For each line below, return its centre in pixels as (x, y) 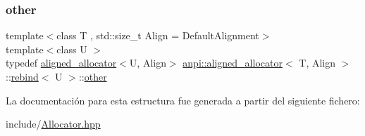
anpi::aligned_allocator (233, 63)
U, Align (148, 63)
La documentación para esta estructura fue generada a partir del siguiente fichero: (183, 100)
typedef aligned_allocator (61, 63)
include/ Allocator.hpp (53, 124)
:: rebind (22, 76)
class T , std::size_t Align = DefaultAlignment (158, 35)
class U (72, 49)
